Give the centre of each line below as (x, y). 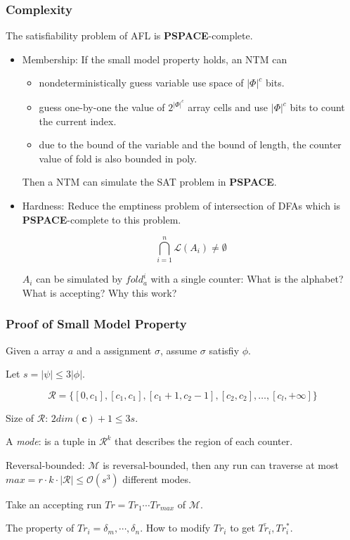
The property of (40, 528)
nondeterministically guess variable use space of (141, 83)
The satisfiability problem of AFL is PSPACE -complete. (129, 36)
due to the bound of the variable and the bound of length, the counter (190, 144)
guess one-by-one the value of (102, 107)
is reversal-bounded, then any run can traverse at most (221, 465)
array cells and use (228, 107)
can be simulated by (79, 279)
